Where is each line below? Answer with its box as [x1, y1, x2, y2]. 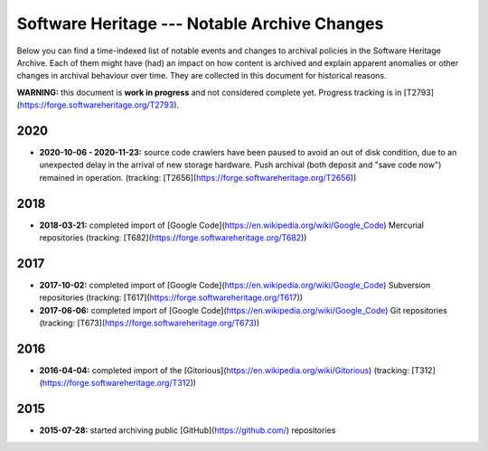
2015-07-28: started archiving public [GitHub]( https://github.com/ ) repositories [39, 425, 336, 436]
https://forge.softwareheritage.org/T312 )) [42, 378, 197, 389]
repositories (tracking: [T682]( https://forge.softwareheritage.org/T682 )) [39, 232, 307, 243]
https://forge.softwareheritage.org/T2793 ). [19, 99, 180, 110]
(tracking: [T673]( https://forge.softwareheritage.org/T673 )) [39, 317, 260, 329]
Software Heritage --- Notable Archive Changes [16, 14, 384, 33]
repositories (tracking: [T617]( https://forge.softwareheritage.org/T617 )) [39, 292, 303, 303]
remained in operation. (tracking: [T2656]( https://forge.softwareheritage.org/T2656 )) [39, 172, 357, 183]
